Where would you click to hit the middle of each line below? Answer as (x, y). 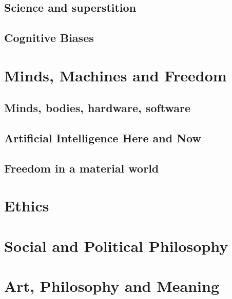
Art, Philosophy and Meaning (112, 286)
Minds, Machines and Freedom (115, 75)
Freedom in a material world (82, 168)
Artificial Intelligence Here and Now (103, 138)
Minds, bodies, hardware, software (98, 108)
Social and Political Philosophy (116, 245)
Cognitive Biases (49, 38)
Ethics (27, 206)
